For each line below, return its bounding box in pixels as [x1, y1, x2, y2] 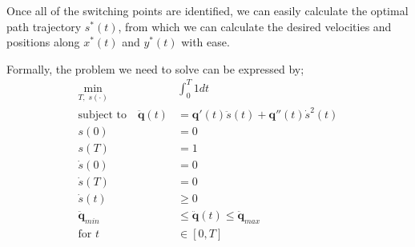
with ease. [181, 34, 230, 50]
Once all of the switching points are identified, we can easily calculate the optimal [6, 2, 409, 18]
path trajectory [6, 18, 82, 34]
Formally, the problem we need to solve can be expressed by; [6, 60, 304, 77]
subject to [78, 109, 127, 121]
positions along [6, 34, 80, 50]
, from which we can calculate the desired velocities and [118, 18, 392, 34]
